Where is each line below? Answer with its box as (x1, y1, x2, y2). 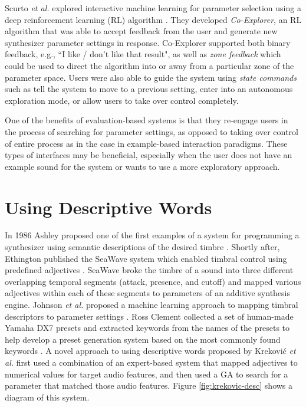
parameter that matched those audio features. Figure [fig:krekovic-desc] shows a (5, 379, 293, 392)
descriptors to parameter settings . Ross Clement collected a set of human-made (5, 310, 294, 322)
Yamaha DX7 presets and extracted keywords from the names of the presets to (5, 321, 290, 334)
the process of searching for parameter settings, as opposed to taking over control (5, 125, 298, 137)
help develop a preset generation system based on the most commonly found (5, 333, 281, 345)
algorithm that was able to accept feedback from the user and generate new (5, 25, 278, 37)
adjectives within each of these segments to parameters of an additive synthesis (5, 287, 291, 299)
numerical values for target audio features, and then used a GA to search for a (5, 367, 288, 380)
